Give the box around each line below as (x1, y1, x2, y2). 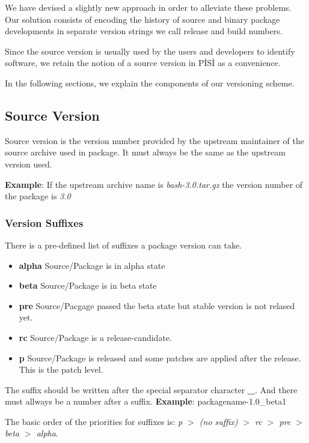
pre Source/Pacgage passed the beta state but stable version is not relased (19, 299, 295, 312)
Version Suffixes (5, 215, 84, 230)
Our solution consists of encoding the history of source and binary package (5, 13, 280, 25)
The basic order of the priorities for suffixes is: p (5, 415, 183, 427)
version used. (5, 157, 52, 170)
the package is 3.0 (5, 190, 71, 202)
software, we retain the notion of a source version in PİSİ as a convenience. (5, 56, 281, 69)
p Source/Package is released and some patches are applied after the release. (19, 351, 301, 364)
